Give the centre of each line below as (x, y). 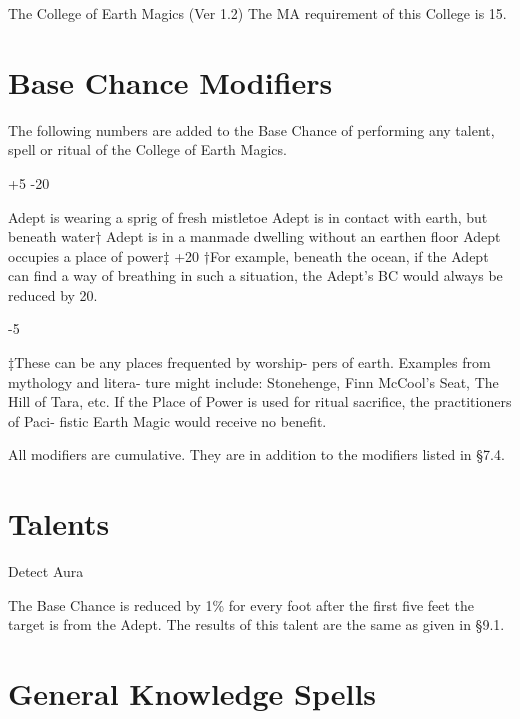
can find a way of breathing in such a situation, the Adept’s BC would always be (255, 275)
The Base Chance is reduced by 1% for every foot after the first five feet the (241, 604)
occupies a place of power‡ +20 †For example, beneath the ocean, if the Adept (248, 255)
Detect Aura (46, 571)
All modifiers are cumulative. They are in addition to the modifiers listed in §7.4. (256, 454)
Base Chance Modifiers (170, 81)
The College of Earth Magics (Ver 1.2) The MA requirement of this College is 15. (257, 13)
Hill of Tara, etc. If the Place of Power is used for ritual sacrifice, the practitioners (260, 401)
